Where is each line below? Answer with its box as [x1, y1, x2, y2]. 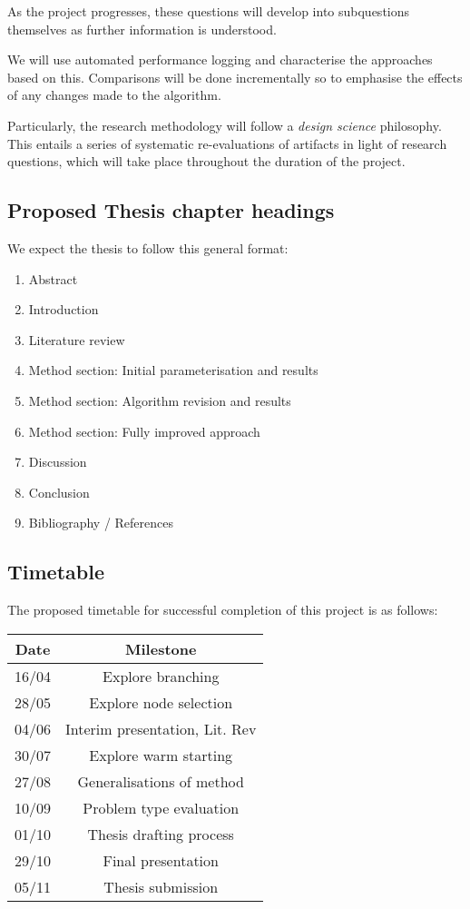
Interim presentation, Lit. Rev [65, 717, 257, 739]
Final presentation [103, 849, 219, 871]
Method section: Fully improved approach [28, 421, 260, 440]
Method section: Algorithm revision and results [28, 390, 291, 410]
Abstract [28, 269, 78, 288]
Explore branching [103, 665, 220, 687]
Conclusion [28, 482, 90, 501]
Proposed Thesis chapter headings [7, 196, 335, 224]
